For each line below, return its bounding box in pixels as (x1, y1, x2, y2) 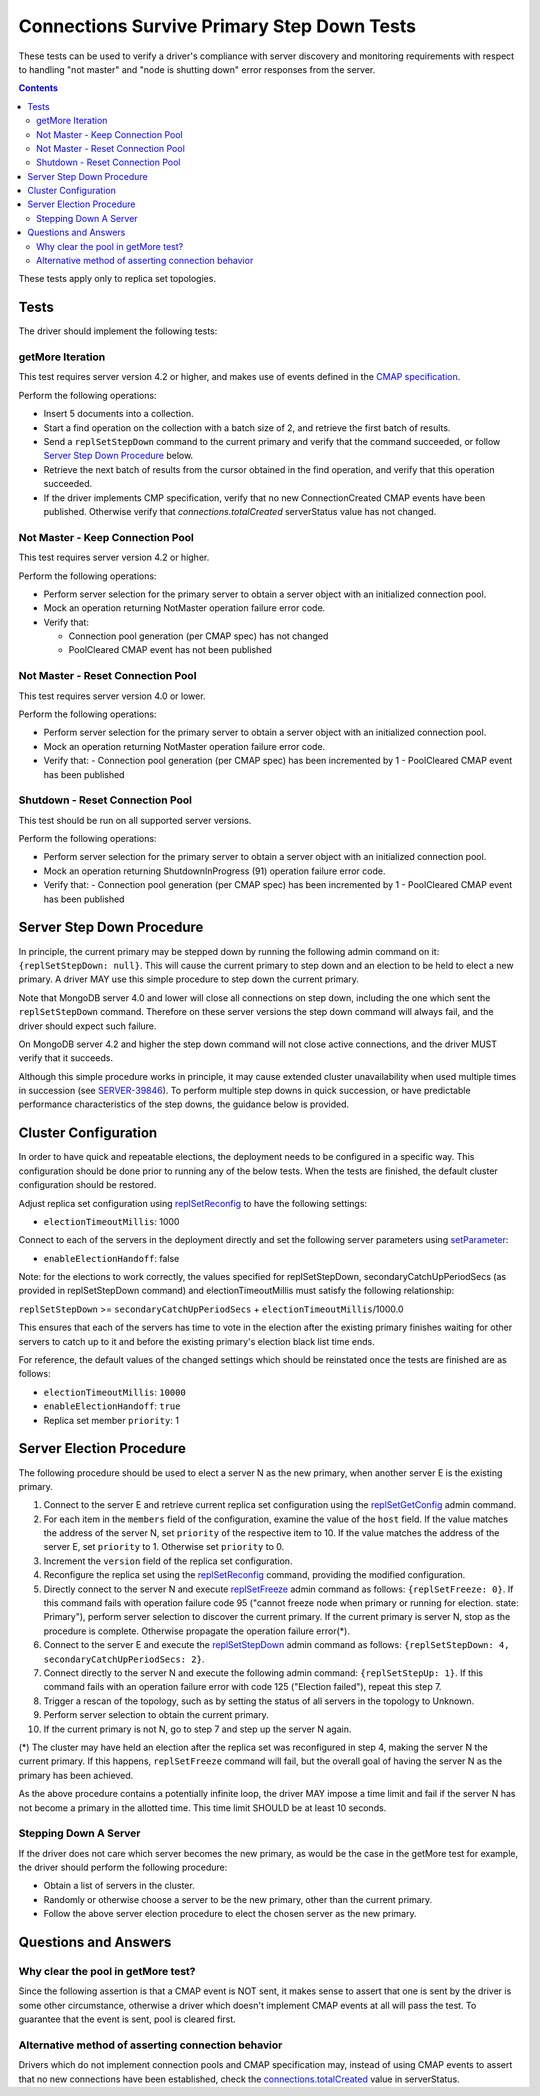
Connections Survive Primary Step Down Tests (18, 15, 417, 37)
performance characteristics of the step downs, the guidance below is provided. (18, 1098, 350, 1110)
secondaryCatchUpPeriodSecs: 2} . (43, 1653, 205, 1665)
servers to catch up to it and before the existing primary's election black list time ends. (18, 1335, 375, 1347)
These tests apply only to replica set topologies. (18, 273, 217, 285)
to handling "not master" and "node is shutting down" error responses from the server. (18, 63, 376, 75)
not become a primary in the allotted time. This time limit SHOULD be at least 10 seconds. (18, 1801, 387, 1814)
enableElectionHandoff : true (43, 1400, 181, 1412)
